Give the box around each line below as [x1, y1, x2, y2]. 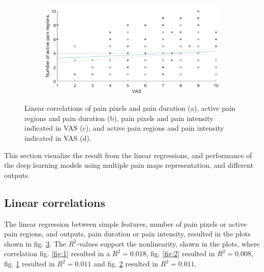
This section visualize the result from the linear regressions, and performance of [4, 149, 252, 160]
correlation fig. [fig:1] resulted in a [4, 248, 110, 259]
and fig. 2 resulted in [93, 258, 158, 269]
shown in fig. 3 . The [4, 238, 66, 249]
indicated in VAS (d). [24, 133, 92, 143]
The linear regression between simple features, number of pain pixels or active [4, 218, 247, 229]
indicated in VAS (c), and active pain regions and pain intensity [24, 123, 224, 133]
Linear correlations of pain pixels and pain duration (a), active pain [24, 103, 236, 113]
